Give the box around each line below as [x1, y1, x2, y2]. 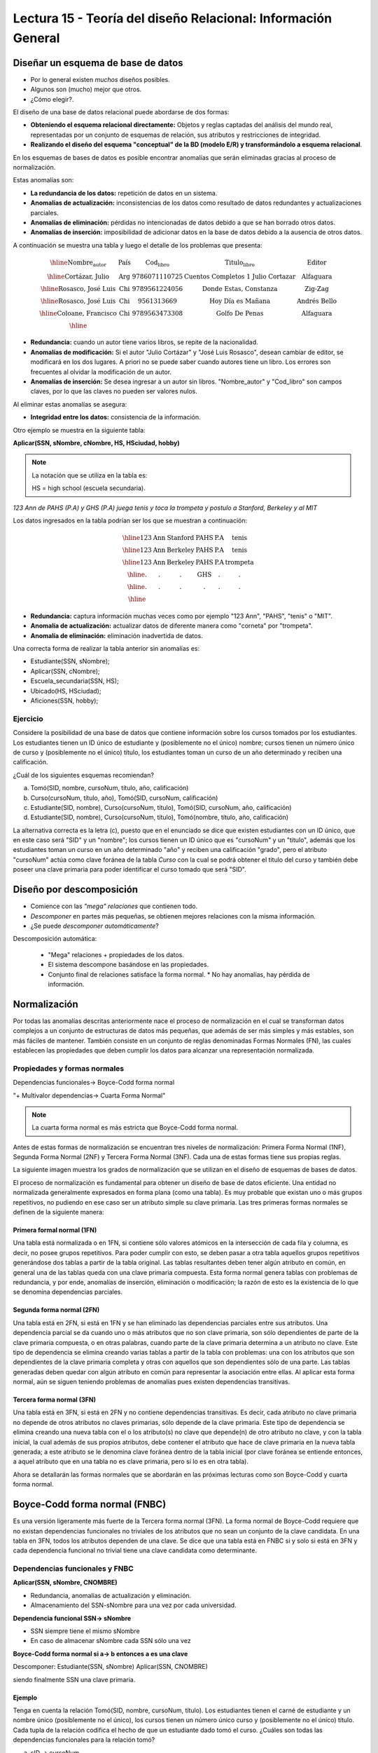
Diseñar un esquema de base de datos [13, 57, 183, 69]
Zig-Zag [304, 285, 329, 292]
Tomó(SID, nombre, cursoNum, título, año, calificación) [30, 784, 189, 792]
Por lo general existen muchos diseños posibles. [30, 75, 171, 83]
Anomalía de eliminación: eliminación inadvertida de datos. [30, 631, 203, 639]
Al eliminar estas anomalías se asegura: [13, 400, 127, 408]
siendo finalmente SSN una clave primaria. [13, 1675, 136, 1684]
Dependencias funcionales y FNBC [13, 1564, 134, 1573]
